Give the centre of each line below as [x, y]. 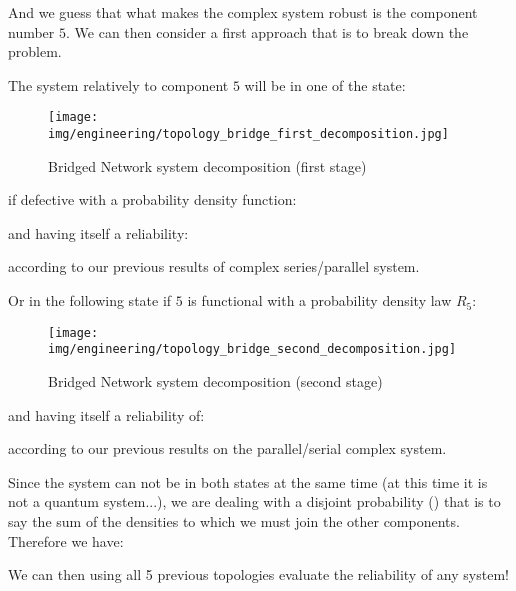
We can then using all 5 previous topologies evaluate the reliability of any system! [258, 574]
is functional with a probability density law [319, 300]
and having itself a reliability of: [106, 414]
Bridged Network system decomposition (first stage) [207, 165]
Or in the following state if [90, 300]
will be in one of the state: [325, 84]
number [31, 31]
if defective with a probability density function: [152, 199]
